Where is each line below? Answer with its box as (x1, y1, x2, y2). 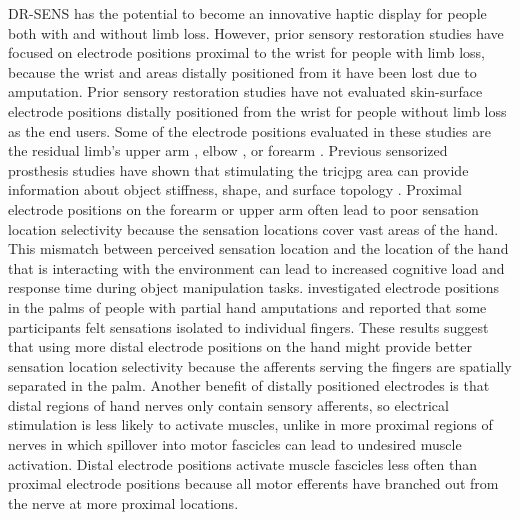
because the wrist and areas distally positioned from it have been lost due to (8, 61, 477, 82)
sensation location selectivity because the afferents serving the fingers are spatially (8, 355, 512, 376)
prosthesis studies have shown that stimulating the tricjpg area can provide (8, 159, 469, 180)
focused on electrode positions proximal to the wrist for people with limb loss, (8, 42, 486, 63)
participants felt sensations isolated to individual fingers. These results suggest (8, 316, 489, 337)
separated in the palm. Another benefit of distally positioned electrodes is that (8, 375, 490, 396)
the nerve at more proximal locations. (8, 492, 239, 513)
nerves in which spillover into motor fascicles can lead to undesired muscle (8, 434, 462, 455)
